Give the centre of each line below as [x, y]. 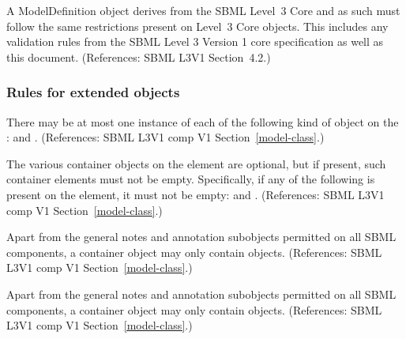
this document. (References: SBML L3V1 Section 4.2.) [139, 56]
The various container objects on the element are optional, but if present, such [196, 163]
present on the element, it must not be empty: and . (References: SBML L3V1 [195, 194]
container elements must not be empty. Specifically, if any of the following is [191, 179]
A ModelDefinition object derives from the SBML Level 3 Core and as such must [203, 10]
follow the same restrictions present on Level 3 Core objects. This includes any [197, 26]
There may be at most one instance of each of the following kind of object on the [203, 121]
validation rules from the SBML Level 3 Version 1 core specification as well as [195, 41]
